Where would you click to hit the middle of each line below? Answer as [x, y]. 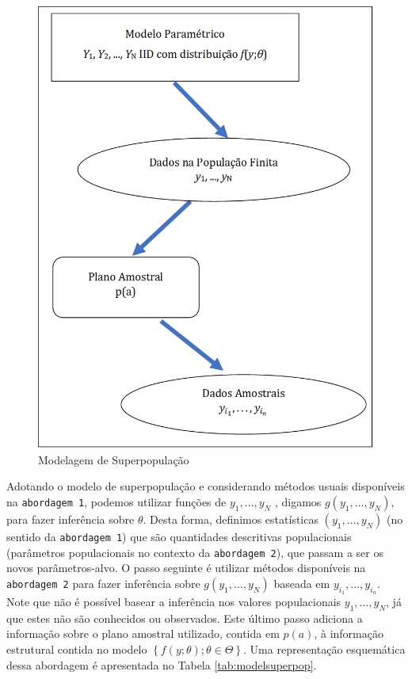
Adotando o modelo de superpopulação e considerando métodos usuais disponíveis [206, 486]
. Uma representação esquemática [324, 648]
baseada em [302, 583]
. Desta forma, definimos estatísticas [231, 519]
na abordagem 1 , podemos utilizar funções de [116, 501]
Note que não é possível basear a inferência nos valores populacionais [174, 601]
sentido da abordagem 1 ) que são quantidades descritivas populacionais [179, 536]
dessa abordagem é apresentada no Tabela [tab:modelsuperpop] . [162, 664]
